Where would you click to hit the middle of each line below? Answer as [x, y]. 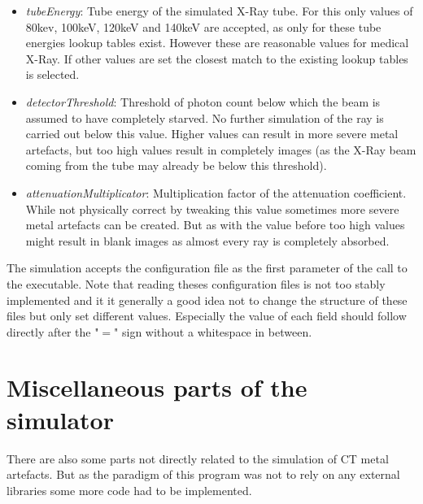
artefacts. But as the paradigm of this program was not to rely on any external [203, 474]
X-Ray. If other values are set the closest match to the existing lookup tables [217, 58]
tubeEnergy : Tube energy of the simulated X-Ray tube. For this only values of [219, 11]
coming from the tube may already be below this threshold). [176, 165]
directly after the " [53, 331]
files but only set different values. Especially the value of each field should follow [207, 316]
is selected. [52, 74]
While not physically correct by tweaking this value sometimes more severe [212, 209]
